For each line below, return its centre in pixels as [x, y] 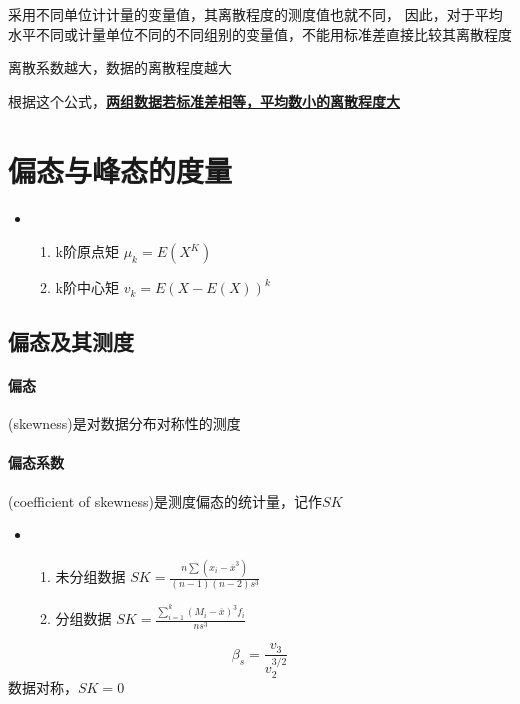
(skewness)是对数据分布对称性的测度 [124, 423]
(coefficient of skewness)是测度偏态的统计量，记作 [165, 500]
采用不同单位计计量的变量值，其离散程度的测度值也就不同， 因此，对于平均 [255, 14]
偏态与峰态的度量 [120, 169]
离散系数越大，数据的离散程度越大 [120, 67]
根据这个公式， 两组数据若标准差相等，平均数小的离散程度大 [204, 100]
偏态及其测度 [71, 341]
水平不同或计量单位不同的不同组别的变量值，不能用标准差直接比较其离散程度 [260, 33]
